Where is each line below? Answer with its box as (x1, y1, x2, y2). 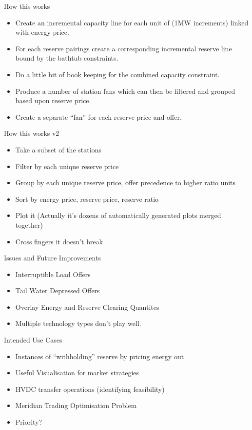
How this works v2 (4, 128, 59, 138)
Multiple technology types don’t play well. (15, 318, 141, 328)
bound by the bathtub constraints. (15, 53, 118, 63)
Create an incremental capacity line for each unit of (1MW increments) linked (15, 17, 249, 27)
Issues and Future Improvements (4, 253, 101, 263)
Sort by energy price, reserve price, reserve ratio (15, 193, 159, 204)
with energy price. (15, 27, 69, 37)
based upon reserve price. (15, 95, 91, 106)
